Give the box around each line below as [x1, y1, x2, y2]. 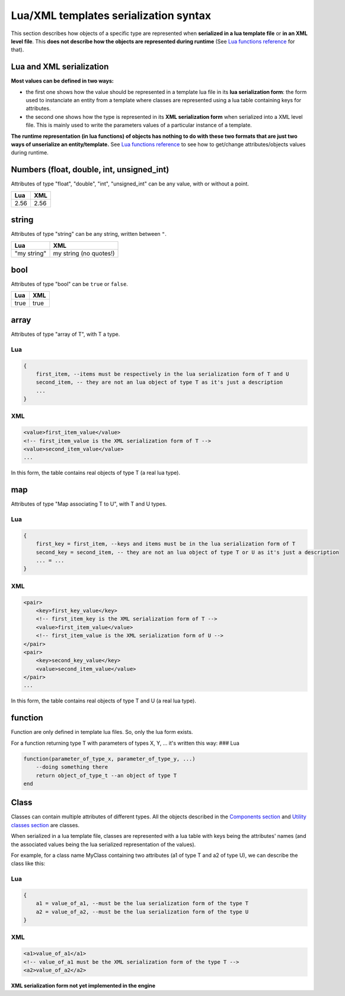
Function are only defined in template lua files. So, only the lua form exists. [11, 729, 193, 736]
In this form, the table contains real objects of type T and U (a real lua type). [11, 697, 197, 704]
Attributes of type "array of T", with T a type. [11, 330, 120, 338]
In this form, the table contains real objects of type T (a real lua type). [11, 469, 181, 477]
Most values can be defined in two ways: [11, 77, 114, 84]
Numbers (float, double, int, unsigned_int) [11, 165, 170, 175]
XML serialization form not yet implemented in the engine [11, 982, 156, 989]
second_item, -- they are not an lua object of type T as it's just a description [36, 379, 283, 386]
